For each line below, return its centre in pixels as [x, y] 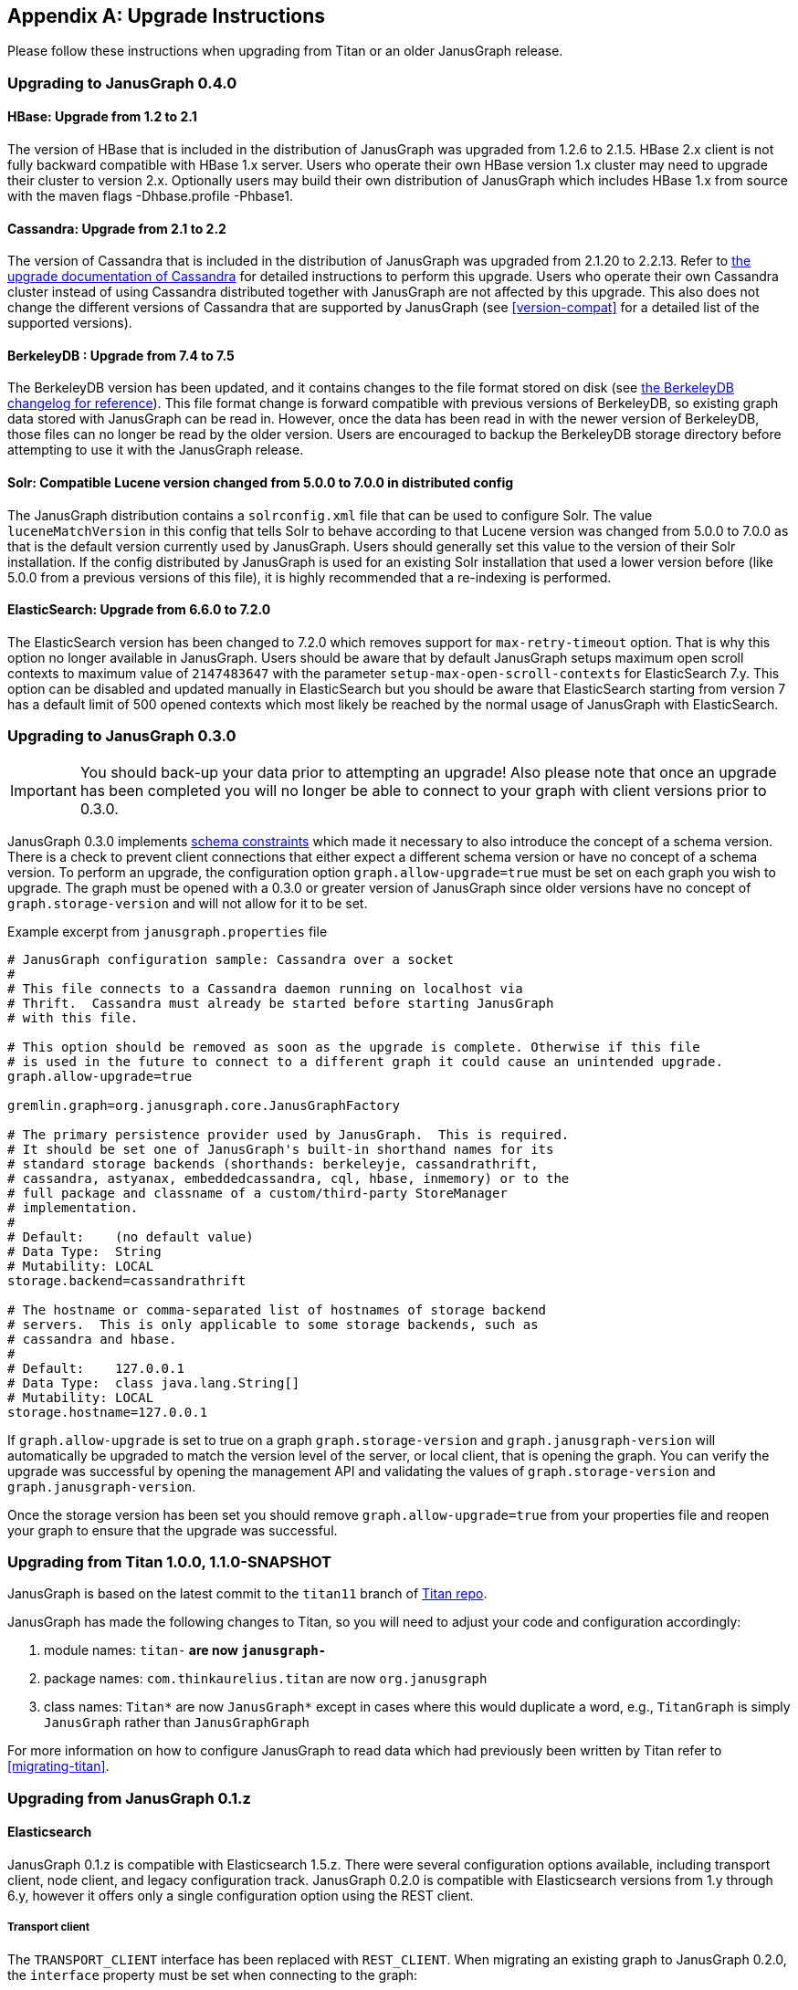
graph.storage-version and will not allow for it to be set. [188, 903]
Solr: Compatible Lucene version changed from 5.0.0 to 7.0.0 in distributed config [261, 483]
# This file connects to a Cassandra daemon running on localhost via [265, 988]
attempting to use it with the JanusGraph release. [156, 450]
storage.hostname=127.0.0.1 [108, 1412]
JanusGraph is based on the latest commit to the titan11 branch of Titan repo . [247, 1594]
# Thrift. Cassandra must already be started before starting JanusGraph [281, 1003]
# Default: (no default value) [131, 1236]
